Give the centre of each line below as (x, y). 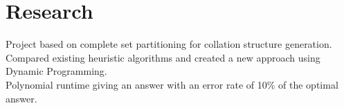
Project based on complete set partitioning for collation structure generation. (169, 44)
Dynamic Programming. (56, 71)
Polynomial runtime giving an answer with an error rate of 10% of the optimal (172, 84)
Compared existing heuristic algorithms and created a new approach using (163, 57)
